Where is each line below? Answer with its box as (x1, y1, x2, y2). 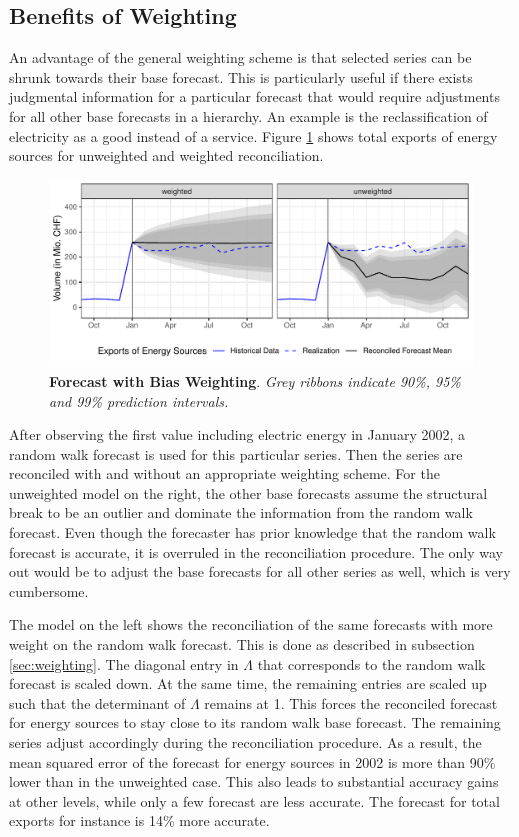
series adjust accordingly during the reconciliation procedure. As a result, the (9, 732, 482, 753)
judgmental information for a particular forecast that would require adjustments (9, 86, 500, 107)
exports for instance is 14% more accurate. (9, 810, 270, 831)
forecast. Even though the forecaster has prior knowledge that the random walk (9, 522, 496, 543)
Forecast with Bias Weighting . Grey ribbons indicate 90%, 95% (49, 370, 461, 391)
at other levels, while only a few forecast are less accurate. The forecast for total (9, 790, 500, 811)
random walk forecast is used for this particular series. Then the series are (9, 443, 463, 464)
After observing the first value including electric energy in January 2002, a (9, 424, 465, 445)
